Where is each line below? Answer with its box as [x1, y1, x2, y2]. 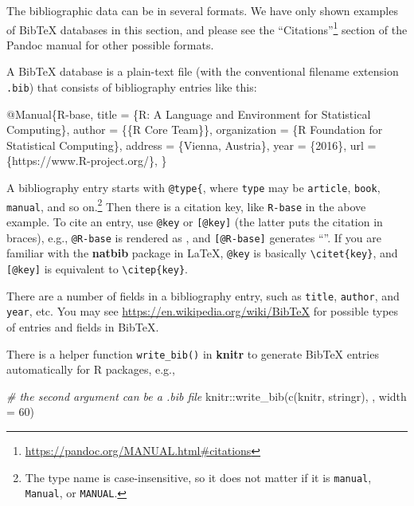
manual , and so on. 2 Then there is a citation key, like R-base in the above [6, 195, 366, 214]
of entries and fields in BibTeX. [6, 318, 159, 335]
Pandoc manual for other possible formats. [6, 36, 214, 53]
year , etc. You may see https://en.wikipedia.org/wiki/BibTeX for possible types [6, 303, 399, 320]
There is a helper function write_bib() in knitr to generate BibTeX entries [6, 345, 379, 362]
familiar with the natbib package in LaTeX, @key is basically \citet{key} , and [6, 245, 398, 261]
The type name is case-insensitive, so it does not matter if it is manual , [25, 469, 372, 485]
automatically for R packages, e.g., [6, 361, 175, 378]
